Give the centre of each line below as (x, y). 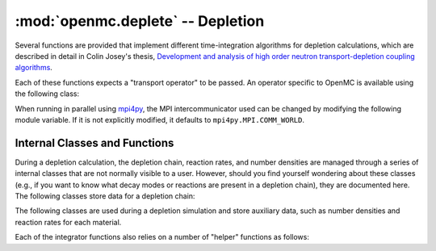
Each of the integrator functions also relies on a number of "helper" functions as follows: (162, 237)
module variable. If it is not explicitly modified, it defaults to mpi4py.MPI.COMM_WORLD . (160, 119)
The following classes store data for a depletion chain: (105, 196)
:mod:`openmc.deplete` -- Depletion (140, 21)
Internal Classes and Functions (94, 142)
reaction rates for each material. (68, 222)
